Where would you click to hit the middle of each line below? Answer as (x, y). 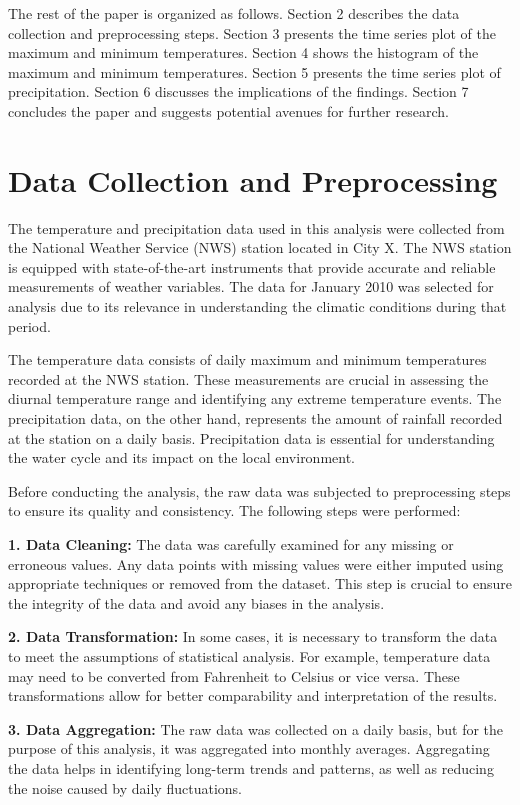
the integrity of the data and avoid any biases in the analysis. (196, 602)
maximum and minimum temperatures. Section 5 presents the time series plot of (254, 71)
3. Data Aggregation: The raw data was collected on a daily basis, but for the (256, 728)
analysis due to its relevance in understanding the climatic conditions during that (257, 306)
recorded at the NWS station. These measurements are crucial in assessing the (248, 378)
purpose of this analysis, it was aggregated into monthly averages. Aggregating (249, 748)
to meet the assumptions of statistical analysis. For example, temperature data (249, 655)
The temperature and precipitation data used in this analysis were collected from (256, 227)
